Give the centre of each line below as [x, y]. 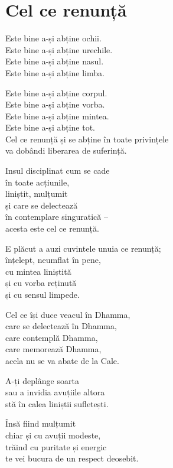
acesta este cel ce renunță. [52, 228]
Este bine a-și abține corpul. [56, 92]
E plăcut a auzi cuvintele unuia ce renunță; [83, 248]
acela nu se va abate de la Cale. [62, 360]
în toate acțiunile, [37, 182]
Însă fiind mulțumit [41, 423]
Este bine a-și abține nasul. [55, 61]
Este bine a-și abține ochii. [53, 38]
